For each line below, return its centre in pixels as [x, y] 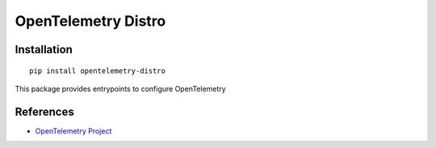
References [44, 111]
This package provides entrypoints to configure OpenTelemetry [120, 88]
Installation [44, 49]
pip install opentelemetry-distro [97, 71]
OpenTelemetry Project [73, 131]
